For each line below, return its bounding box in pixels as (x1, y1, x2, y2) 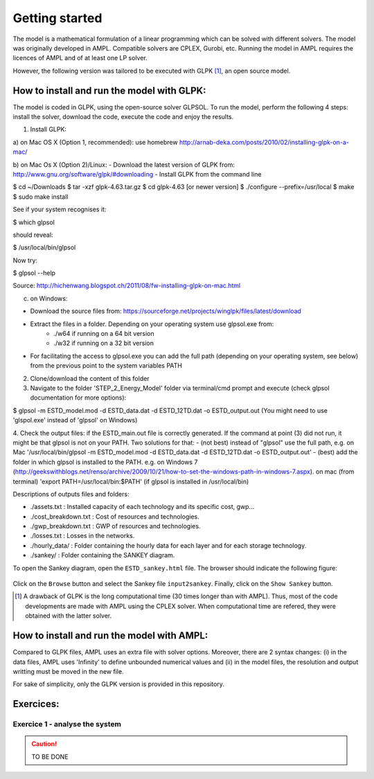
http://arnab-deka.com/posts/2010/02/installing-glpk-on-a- (179, 138, 350, 146)
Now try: (12, 256, 38, 265)
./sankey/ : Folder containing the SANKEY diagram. (30, 551, 175, 559)
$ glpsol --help (12, 269, 55, 277)
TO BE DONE (31, 752, 69, 761)
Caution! (31, 740, 57, 748)
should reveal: (12, 231, 53, 239)
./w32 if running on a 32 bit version (53, 339, 154, 348)
